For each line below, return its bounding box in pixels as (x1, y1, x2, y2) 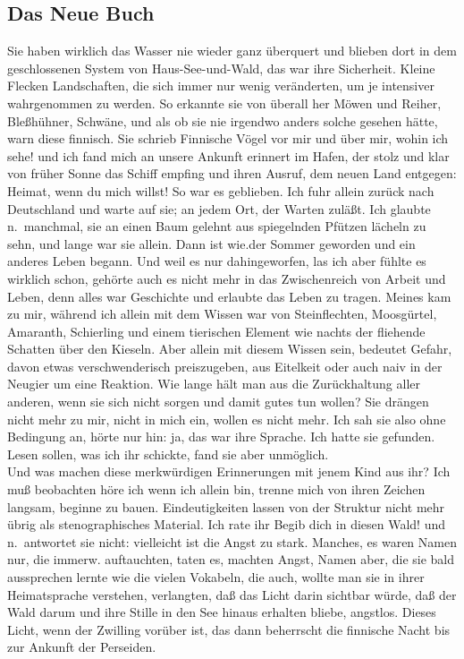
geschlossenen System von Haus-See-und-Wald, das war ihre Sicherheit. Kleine (7, 58, 435, 77)
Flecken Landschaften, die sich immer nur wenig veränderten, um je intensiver (7, 76, 434, 95)
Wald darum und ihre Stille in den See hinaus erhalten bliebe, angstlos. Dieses (7, 603, 436, 621)
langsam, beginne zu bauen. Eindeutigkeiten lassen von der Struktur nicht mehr (7, 497, 445, 516)
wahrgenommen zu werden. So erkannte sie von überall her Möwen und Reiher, (7, 93, 442, 112)
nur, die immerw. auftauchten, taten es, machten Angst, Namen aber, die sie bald (7, 550, 455, 569)
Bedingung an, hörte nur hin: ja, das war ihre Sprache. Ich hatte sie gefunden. (7, 427, 435, 446)
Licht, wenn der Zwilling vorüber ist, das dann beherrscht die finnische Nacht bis (7, 620, 451, 638)
